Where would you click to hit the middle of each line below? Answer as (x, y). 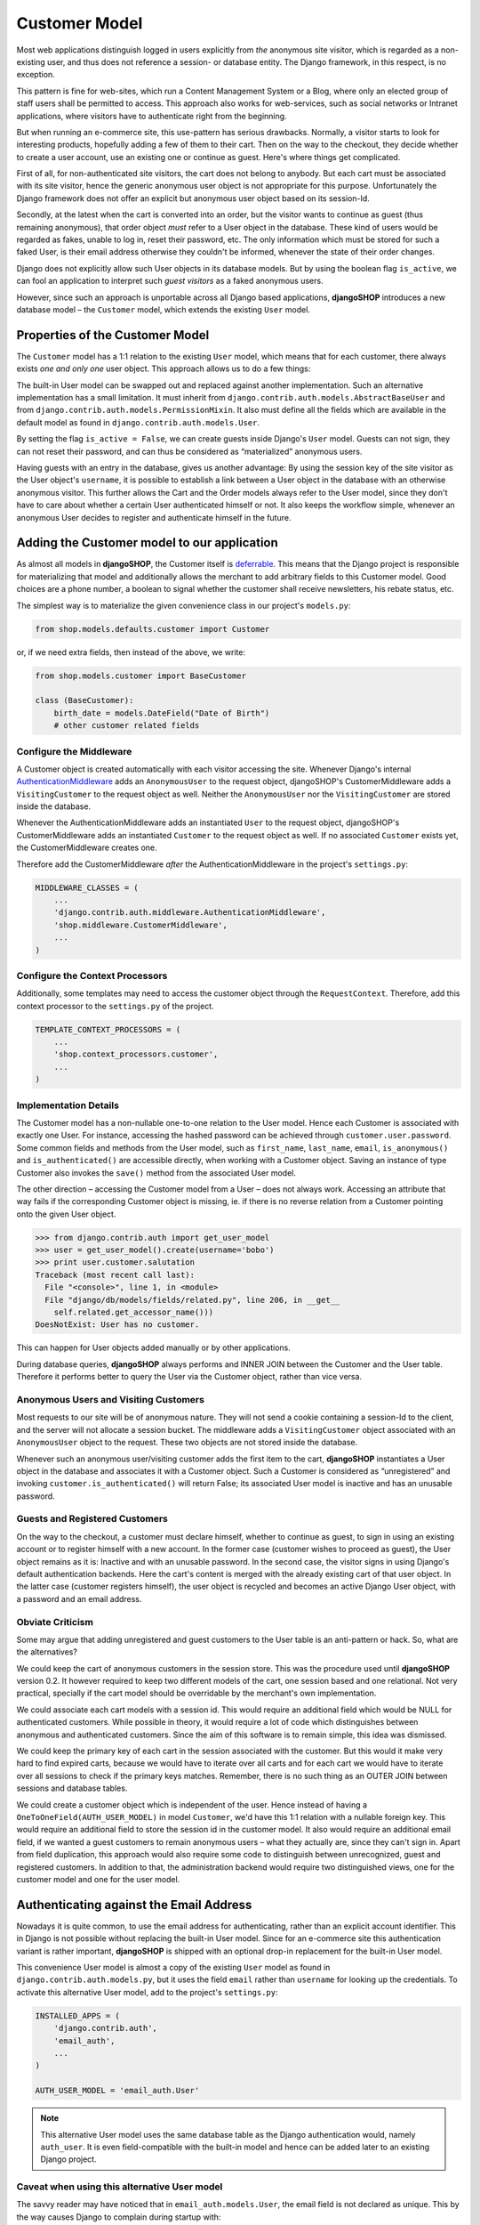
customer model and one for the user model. (98, 1879)
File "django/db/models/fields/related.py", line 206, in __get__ (192, 1300)
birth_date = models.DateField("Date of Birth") (162, 713)
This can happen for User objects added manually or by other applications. (153, 1347)
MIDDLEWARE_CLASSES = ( (87, 887)
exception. (36, 75)
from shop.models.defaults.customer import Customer (152, 629)
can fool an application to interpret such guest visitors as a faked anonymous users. (170, 281)
